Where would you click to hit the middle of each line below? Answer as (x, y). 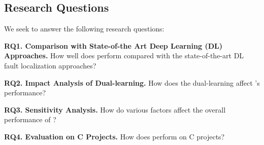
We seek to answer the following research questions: (84, 29)
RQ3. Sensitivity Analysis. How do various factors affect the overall (115, 109)
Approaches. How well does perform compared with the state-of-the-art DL (124, 56)
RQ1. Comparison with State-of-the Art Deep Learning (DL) (113, 45)
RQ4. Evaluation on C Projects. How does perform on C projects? (114, 136)
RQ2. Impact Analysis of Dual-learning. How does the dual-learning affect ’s (132, 82)
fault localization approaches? (50, 65)
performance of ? (30, 119)
